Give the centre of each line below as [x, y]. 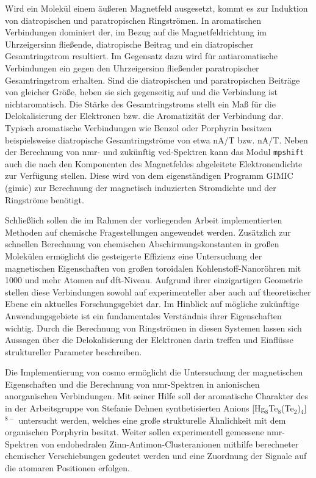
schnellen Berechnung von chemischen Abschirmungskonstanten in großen [142, 244]
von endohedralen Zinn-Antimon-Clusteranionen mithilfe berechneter [170, 444]
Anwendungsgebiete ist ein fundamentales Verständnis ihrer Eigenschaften [143, 315]
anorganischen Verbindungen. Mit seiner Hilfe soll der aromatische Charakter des [156, 396]
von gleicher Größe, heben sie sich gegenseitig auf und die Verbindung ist [141, 92]
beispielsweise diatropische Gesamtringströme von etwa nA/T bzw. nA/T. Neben [156, 139]
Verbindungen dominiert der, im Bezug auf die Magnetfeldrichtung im [136, 32]
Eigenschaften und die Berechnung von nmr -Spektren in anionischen [132, 384]
